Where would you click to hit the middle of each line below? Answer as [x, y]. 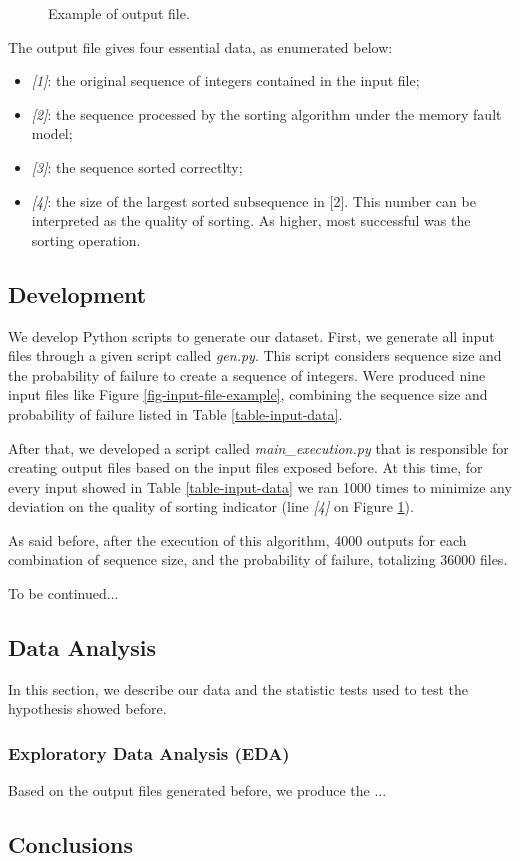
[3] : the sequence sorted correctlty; [137, 166]
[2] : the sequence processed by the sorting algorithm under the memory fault [266, 113]
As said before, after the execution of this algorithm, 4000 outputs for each [237, 539]
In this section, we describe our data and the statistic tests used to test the [238, 688]
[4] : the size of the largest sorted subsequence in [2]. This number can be [253, 200]
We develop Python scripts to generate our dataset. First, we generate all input [251, 335]
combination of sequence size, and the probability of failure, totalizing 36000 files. [258, 559]
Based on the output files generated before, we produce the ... [197, 790]
